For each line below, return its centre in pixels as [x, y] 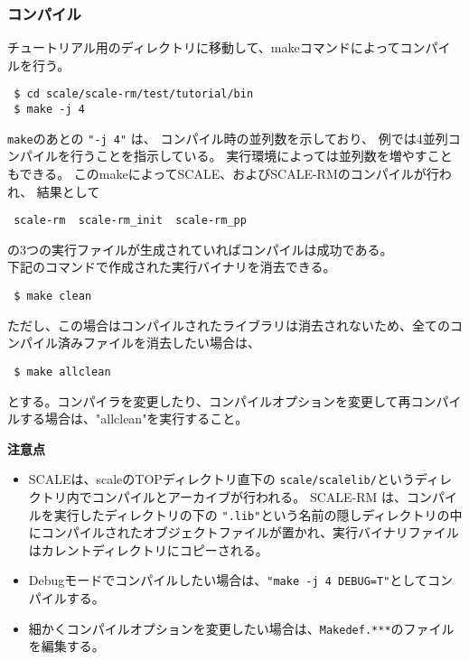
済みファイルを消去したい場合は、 [159, 343]
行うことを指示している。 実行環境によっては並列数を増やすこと [261, 156]
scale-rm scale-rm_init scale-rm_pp [130, 221]
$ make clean [53, 296]
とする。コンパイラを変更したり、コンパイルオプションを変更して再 [209, 400]
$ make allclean [62, 372]
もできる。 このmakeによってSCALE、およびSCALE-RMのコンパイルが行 [223, 173]
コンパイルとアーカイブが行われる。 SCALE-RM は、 [249, 496]
